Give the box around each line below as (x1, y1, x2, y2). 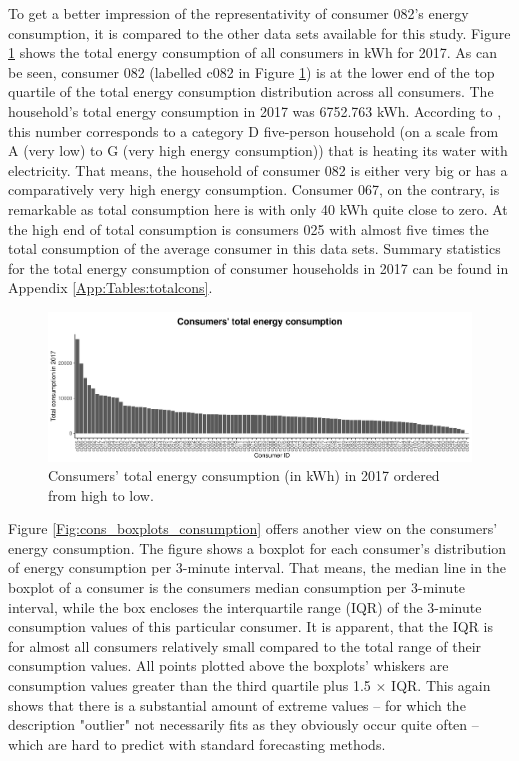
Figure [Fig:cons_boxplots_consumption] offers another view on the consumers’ (8, 518, 498, 539)
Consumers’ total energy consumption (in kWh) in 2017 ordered (48, 465, 440, 486)
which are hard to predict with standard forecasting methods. (8, 733, 386, 754)
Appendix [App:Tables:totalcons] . (8, 277, 213, 298)
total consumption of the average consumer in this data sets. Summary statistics (8, 238, 501, 259)
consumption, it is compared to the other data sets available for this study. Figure (8, 22, 511, 43)
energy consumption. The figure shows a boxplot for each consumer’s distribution (8, 537, 507, 558)
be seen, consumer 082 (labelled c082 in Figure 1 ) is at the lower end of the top (8, 61, 495, 82)
